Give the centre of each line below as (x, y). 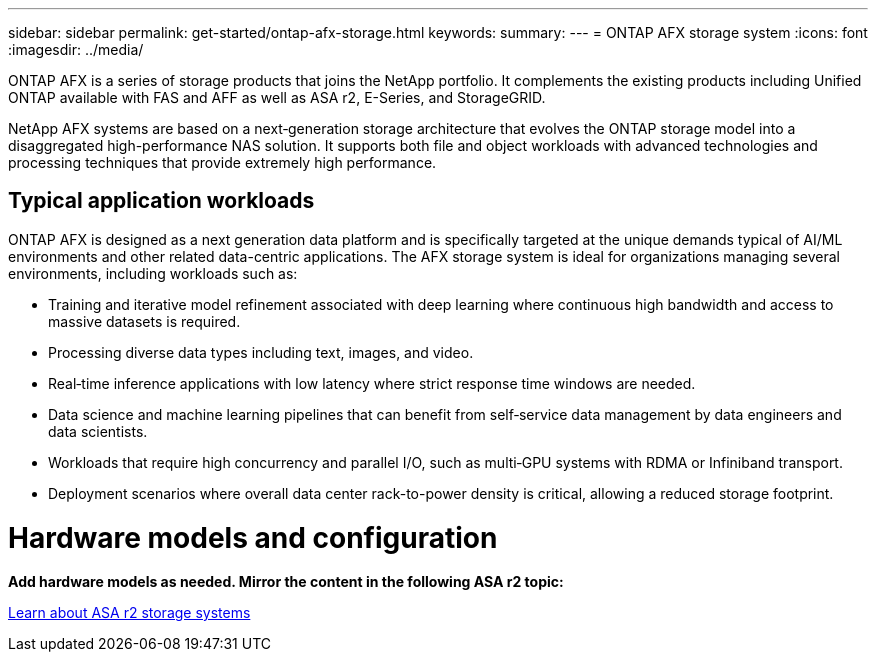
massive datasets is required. (144, 321)
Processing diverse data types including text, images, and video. (261, 352)
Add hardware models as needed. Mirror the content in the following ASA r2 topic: (286, 582)
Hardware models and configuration (253, 537)
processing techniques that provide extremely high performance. (222, 162)
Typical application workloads (161, 201)
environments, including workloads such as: (153, 273)
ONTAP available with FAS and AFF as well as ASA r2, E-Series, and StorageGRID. (277, 97)
